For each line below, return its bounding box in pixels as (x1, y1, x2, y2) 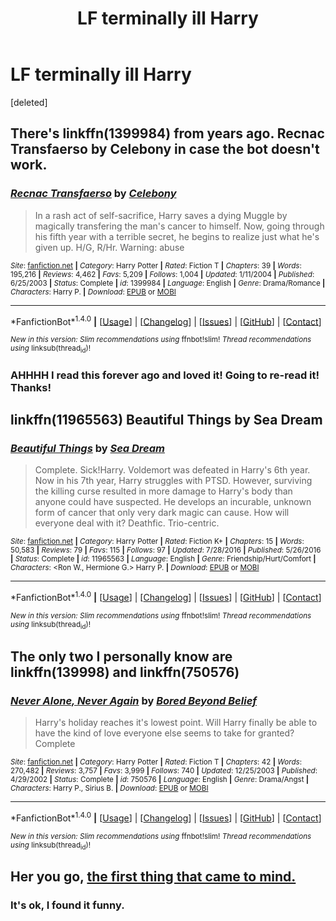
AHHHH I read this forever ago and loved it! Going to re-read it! (10, 368, 320, 382)
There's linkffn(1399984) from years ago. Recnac (10, 125, 325, 142)
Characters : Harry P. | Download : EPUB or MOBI (10, 287, 177, 297)
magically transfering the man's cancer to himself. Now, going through (34, 220, 325, 232)
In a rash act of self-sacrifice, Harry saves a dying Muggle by (34, 209, 288, 221)
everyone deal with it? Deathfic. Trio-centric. (34, 517, 220, 529)
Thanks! (10, 380, 52, 394)
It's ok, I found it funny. (10, 898, 125, 912)
